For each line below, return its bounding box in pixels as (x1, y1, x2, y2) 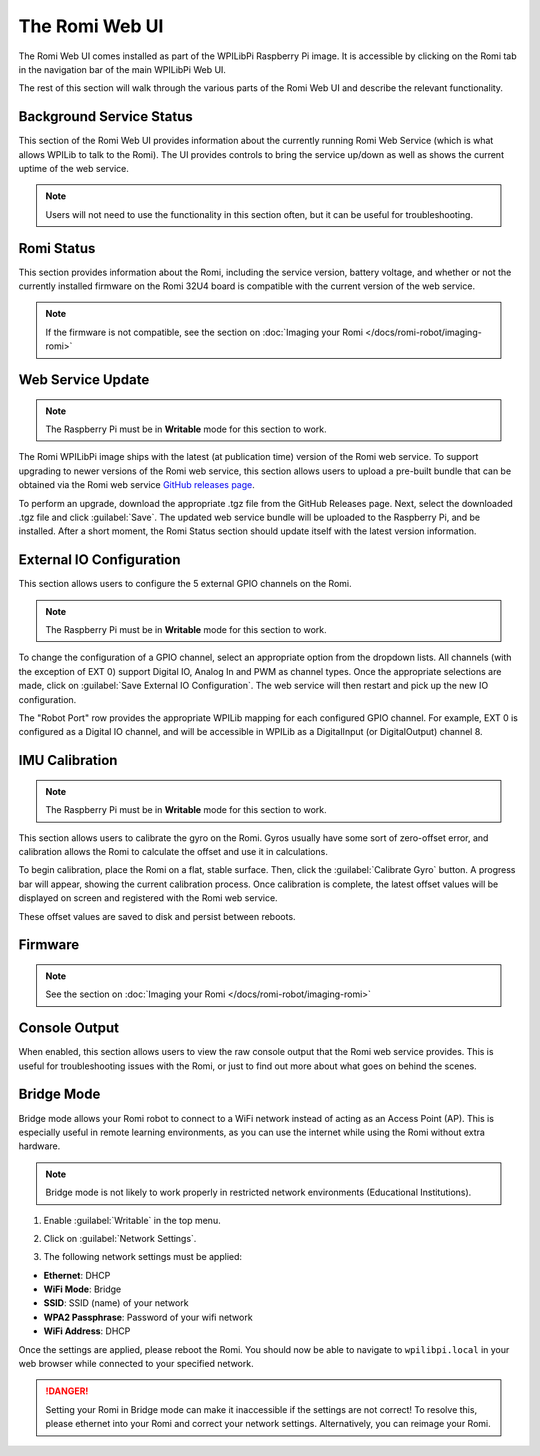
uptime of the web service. (18, 163, 130, 175)
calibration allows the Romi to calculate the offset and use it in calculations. (18, 846, 329, 858)
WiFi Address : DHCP (43, 1325, 131, 1337)
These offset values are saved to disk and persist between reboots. (18, 910, 296, 922)
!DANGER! (45, 1385, 89, 1397)
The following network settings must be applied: (43, 1251, 243, 1263)
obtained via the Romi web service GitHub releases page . (18, 479, 255, 491)
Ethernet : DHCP (43, 1269, 111, 1281)
